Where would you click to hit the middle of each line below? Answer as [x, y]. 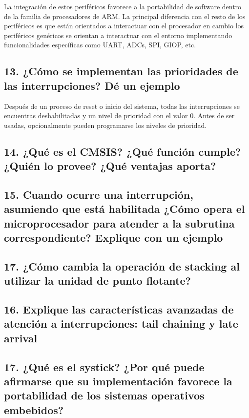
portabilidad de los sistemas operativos [104, 395]
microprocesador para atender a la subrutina [119, 223]
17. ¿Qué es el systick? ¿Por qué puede [104, 366]
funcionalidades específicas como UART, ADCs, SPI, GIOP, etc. [100, 45]
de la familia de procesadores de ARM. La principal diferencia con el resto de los [125, 16]
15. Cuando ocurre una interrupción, [99, 194]
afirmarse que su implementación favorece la [118, 381]
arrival [21, 338]
